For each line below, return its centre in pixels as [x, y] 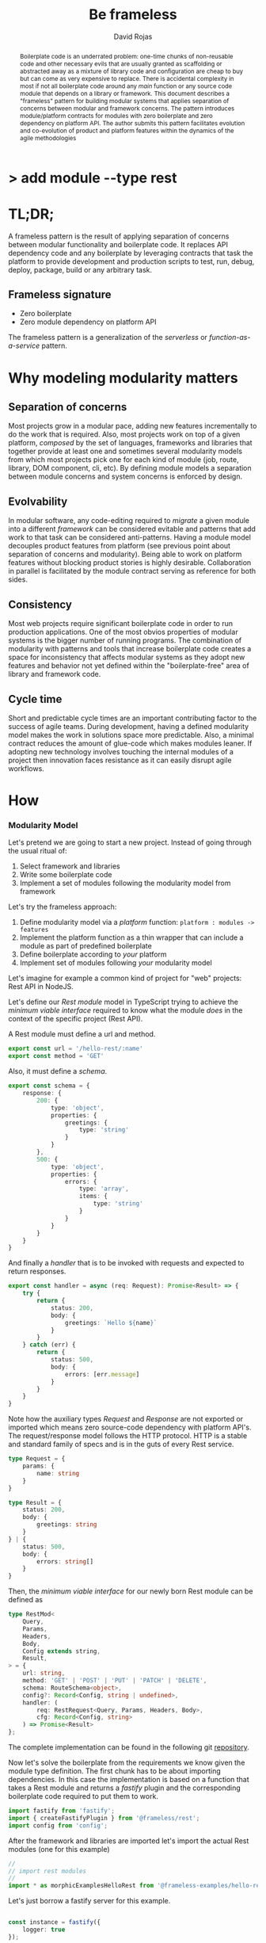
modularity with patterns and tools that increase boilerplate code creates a [130, 649]
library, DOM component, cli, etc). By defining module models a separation [130, 468]
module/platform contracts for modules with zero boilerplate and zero [116, 115]
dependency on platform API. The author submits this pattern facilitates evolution [132, 123]
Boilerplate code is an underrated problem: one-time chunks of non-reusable [126, 56]
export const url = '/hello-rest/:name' [76, 1049]
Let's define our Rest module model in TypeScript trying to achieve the [123, 1002]
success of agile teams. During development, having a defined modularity [129, 726]
